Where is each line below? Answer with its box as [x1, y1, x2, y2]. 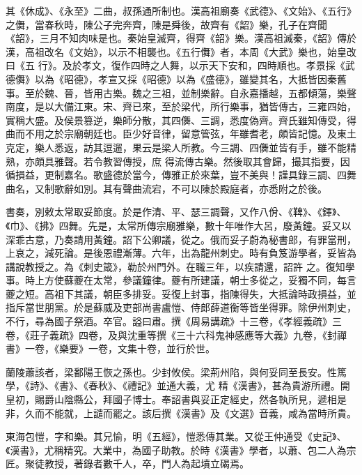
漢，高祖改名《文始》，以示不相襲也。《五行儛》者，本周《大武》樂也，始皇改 [6, 44, 356, 59]
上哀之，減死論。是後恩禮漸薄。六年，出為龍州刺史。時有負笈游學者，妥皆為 [6, 246, 356, 260]
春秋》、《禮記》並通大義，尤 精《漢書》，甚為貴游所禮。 [88, 378, 340, 393]
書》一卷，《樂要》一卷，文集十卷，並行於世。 [6, 341, 215, 356]
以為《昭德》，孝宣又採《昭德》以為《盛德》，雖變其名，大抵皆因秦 [34, 71, 337, 86]
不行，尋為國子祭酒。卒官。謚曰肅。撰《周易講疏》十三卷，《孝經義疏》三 [6, 314, 342, 329]
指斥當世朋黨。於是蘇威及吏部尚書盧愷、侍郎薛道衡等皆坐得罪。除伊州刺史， [6, 300, 356, 315]
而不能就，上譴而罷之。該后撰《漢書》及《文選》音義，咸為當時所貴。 [34, 405, 356, 420]
